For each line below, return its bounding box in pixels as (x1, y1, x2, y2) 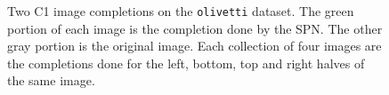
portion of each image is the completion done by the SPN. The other (7, 19, 383, 37)
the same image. (7, 71, 95, 90)
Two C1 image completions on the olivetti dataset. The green (7, 2, 354, 20)
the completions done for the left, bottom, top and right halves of (7, 53, 365, 72)
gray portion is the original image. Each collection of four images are (7, 36, 382, 55)
